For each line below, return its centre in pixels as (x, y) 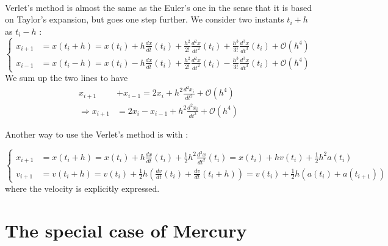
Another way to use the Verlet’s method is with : (97, 134)
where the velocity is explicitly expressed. (82, 188)
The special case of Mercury (126, 230)
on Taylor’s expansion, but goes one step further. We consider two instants (145, 19)
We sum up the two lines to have (66, 78)
